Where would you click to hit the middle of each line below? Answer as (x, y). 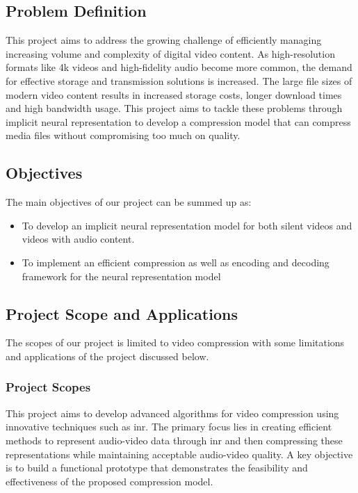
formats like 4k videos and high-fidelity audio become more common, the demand (179, 67)
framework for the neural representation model (121, 276)
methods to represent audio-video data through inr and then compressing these (174, 440)
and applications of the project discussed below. (107, 356)
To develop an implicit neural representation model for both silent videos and (187, 225)
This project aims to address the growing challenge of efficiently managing (164, 40)
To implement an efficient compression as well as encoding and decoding (176, 262)
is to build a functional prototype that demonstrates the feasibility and (157, 468)
